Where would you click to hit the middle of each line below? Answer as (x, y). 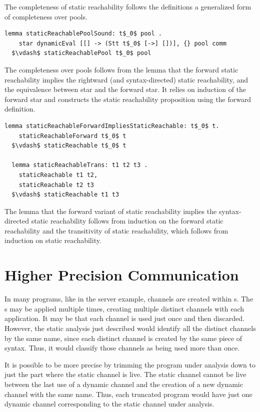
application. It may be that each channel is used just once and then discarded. (124, 318)
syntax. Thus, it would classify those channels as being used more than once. (122, 348)
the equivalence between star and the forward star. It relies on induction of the (125, 89)
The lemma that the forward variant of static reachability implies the (111, 211)
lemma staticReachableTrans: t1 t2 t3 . (80, 165)
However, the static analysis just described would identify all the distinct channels (130, 328)
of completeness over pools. (46, 16)
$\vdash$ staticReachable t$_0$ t (69, 146)
